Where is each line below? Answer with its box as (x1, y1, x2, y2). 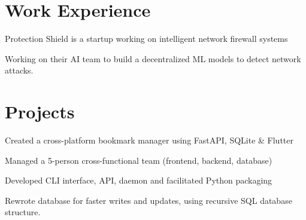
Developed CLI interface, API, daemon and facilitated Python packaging (5, 174, 272, 187)
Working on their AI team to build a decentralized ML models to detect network (5, 52, 301, 65)
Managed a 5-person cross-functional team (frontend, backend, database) (5, 154, 272, 166)
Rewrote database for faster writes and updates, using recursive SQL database (5, 194, 292, 206)
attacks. (5, 64, 34, 77)
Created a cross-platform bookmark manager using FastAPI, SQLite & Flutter (5, 134, 294, 146)
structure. (5, 206, 41, 218)
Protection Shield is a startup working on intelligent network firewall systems (5, 32, 288, 45)
